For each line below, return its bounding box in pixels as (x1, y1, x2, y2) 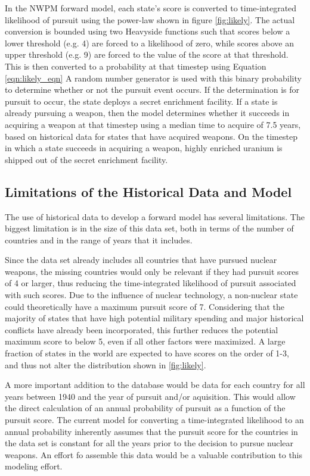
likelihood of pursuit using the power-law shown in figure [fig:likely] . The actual (5, 13, 295, 26)
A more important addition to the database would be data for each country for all (5, 378, 305, 391)
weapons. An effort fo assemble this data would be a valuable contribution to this (5, 448, 303, 461)
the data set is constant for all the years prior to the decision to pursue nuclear (5, 437, 294, 449)
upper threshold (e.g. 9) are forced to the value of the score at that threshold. (5, 48, 289, 61)
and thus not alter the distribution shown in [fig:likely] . (5, 358, 206, 371)
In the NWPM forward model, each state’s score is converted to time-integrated (5, 2, 297, 14)
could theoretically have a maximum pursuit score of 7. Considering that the (5, 300, 284, 312)
